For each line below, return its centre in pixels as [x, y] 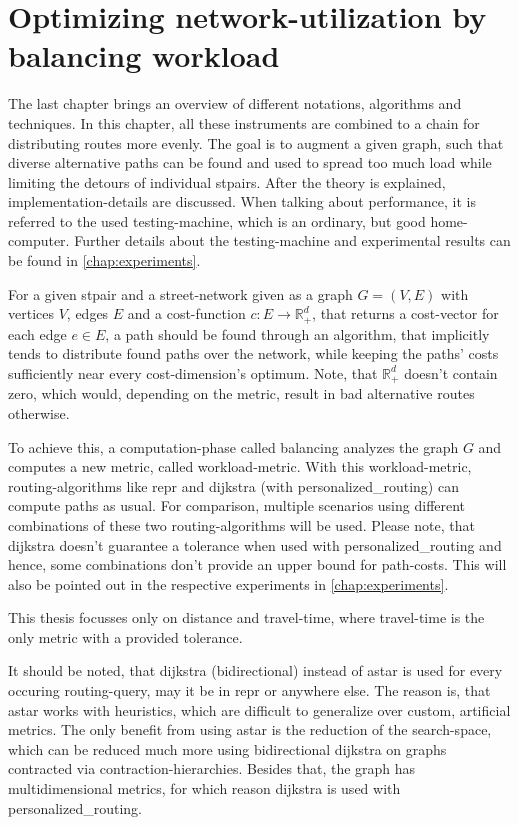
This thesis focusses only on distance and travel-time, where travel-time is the [246, 617]
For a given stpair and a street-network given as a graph [180, 293]
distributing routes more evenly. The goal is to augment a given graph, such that [256, 142]
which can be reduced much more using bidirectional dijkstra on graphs [227, 748]
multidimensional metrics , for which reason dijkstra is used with [204, 788]
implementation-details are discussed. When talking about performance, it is [242, 201]
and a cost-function [186, 313]
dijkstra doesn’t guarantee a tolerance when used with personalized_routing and [255, 544]
